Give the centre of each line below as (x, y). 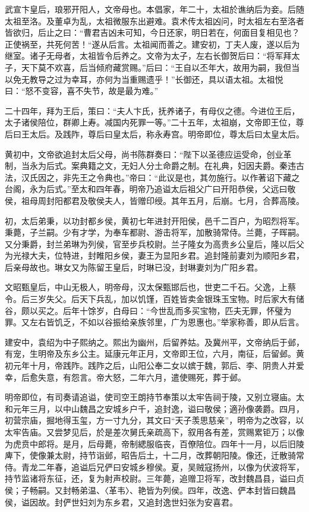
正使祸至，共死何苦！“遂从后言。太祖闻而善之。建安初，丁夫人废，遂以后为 (152, 44)
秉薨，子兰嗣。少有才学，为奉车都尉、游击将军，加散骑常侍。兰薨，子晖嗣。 (154, 232)
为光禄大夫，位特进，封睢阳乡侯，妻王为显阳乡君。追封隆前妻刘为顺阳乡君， (154, 255)
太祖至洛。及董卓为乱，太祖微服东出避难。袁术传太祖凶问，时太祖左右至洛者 (154, 21)
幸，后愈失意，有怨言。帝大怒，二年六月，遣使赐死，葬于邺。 (125, 377)
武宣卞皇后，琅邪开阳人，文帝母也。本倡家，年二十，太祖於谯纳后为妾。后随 (154, 9)
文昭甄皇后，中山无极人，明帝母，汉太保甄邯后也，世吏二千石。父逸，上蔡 (150, 287)
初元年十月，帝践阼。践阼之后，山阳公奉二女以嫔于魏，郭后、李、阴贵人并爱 (154, 365)
